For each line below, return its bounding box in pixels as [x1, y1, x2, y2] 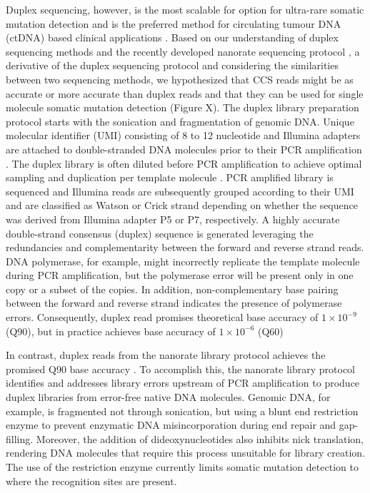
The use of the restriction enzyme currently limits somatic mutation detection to [6, 459, 359, 474]
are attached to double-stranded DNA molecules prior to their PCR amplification [6, 141, 362, 156]
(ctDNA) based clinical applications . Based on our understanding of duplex [6, 30, 339, 45]
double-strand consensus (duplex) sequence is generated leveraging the [6, 225, 314, 240]
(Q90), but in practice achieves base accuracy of [6, 323, 216, 338]
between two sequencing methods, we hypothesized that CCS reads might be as [6, 71, 354, 86]
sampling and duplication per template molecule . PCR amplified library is [6, 170, 334, 185]
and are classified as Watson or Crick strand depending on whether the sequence [6, 198, 358, 213]
